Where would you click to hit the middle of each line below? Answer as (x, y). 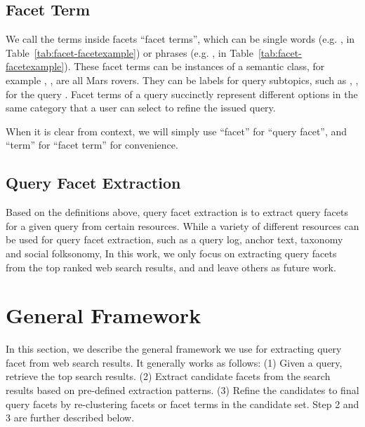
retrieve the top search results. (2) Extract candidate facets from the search (168, 376)
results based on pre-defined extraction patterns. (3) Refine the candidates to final (182, 390)
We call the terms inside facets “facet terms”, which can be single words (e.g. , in (180, 39)
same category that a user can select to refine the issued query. (141, 108)
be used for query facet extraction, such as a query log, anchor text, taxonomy (174, 239)
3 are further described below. (70, 418)
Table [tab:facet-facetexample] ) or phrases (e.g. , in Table (130, 52)
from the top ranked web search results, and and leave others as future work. (171, 267)
